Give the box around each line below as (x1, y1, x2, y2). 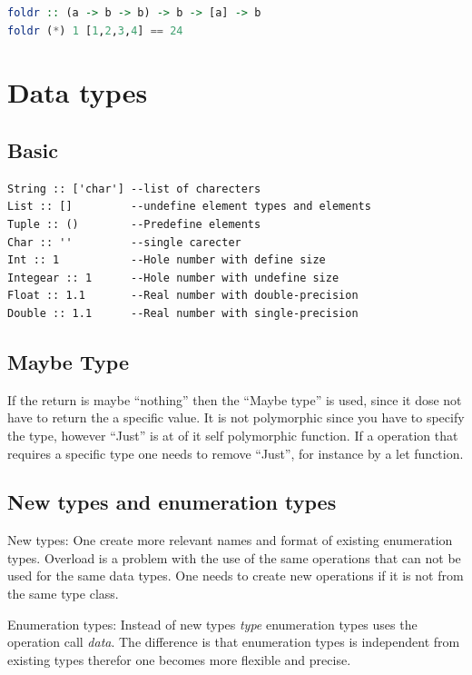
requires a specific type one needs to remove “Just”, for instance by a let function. (7, 443, 464, 462)
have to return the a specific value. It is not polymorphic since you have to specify (7, 408, 465, 427)
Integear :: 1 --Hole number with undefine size (7, 271, 339, 284)
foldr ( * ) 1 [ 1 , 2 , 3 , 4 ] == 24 (7, 24, 183, 37)
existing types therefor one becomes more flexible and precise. (7, 650, 351, 669)
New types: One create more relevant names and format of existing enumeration (7, 531, 453, 550)
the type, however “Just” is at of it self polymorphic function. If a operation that (7, 425, 458, 444)
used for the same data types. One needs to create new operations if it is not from (7, 566, 464, 585)
